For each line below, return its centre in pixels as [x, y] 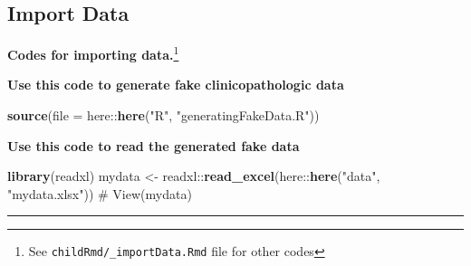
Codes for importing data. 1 [93, 53]
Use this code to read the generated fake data [154, 145]
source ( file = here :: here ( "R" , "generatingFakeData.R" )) [163, 115]
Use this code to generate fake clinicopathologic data [176, 85]
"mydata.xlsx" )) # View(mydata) [100, 193]
